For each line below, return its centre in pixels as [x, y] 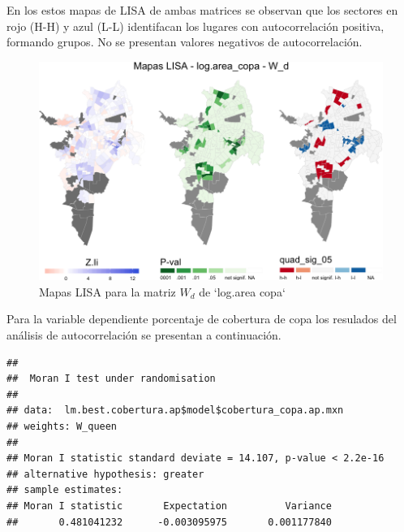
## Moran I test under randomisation [111, 379]
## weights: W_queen [62, 426]
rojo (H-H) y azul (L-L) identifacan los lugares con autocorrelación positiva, [196, 26]
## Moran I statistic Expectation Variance [169, 506]
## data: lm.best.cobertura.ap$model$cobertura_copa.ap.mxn [175, 411]
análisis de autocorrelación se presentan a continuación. [144, 334]
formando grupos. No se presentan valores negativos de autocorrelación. [185, 42]
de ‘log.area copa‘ [242, 291]
